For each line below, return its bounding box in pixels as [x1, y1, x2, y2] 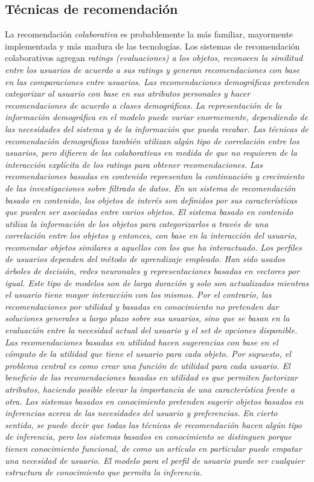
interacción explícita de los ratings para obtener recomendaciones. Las [5, 158, 263, 170]
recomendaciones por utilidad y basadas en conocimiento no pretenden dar [5, 300, 279, 312]
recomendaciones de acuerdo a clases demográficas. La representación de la [5, 98, 282, 111]
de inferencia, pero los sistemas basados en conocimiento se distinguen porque [5, 430, 292, 443]
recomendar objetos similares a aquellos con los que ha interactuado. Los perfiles [5, 240, 302, 253]
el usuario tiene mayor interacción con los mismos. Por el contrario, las [5, 288, 272, 301]
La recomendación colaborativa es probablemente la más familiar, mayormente [5, 28, 293, 40]
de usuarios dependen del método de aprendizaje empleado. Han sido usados [5, 252, 285, 265]
